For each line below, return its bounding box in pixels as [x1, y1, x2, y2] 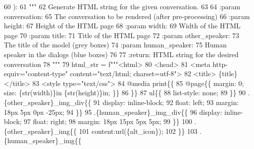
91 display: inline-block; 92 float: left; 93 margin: [93, 97, 239, 107]
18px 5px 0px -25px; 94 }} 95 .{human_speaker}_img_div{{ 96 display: [4, 106, 222, 117]
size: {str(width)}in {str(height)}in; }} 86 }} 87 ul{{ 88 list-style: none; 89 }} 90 [4, 87, 246, 98]
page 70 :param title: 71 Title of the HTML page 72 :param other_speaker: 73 [4, 30, 239, 40]
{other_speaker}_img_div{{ [4, 97, 91, 107]
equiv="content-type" [4, 68, 68, 79]
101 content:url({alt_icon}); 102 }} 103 [79, 126, 198, 136]
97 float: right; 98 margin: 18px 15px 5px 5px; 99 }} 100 [23, 116, 192, 127]
